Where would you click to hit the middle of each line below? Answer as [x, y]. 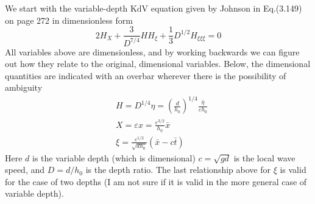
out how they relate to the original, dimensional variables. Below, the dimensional [158, 64]
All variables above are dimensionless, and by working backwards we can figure [152, 51]
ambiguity [24, 87]
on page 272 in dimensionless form [69, 20]
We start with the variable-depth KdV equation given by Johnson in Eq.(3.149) [154, 8]
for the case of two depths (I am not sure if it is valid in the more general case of [156, 181]
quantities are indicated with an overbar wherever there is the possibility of [146, 75]
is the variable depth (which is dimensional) [114, 157]
